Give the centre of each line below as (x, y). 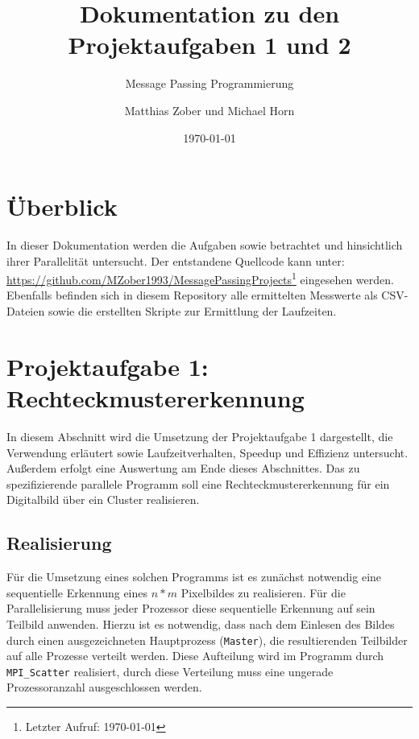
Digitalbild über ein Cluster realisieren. (103, 500)
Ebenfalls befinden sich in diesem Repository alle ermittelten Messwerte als (192, 295)
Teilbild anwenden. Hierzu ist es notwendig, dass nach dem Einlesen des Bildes (201, 623)
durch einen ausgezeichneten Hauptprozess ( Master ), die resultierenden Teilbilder (207, 640)
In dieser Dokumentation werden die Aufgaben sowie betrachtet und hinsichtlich (205, 245)
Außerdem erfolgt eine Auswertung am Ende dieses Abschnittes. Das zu (183, 468)
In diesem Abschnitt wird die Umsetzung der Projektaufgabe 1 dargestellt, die (200, 436)
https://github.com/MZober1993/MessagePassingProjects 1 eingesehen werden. (200, 278)
